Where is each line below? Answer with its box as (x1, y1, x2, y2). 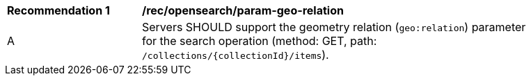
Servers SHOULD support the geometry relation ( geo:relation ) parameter (142, 20, 526, 34)
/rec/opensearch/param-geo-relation (142, 3, 344, 17)
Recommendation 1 (7, 3, 110, 17)
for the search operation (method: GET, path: (142, 34, 377, 48)
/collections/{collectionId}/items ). (142, 48, 329, 62)
